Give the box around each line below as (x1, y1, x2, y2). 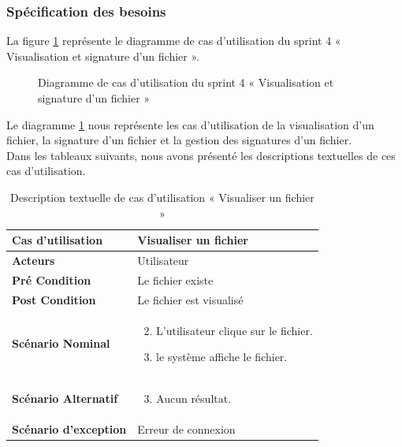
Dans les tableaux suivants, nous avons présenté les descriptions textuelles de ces (6, 147, 396, 163)
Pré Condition (12, 271, 91, 288)
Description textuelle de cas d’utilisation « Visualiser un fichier (10, 188, 315, 205)
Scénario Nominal (12, 335, 110, 352)
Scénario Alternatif (12, 389, 118, 406)
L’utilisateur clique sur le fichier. (156, 322, 313, 338)
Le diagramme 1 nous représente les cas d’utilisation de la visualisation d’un (6, 116, 374, 132)
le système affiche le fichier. (156, 348, 288, 365)
